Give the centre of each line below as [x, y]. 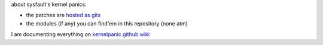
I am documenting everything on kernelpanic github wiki [80, 34]
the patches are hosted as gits [63, 15]
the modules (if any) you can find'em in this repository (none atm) [107, 23]
